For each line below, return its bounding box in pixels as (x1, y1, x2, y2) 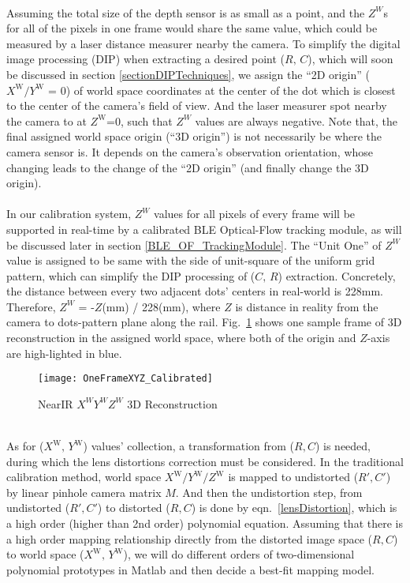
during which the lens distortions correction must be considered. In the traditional (6, 453, 404, 469)
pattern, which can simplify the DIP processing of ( (6, 267, 255, 284)
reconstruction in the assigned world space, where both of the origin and (6, 329, 356, 346)
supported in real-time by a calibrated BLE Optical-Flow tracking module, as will (6, 220, 402, 237)
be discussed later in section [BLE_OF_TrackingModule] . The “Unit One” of (6, 236, 382, 253)
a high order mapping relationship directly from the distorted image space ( (6, 530, 373, 547)
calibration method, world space (6, 468, 162, 485)
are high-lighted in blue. (6, 344, 122, 361)
